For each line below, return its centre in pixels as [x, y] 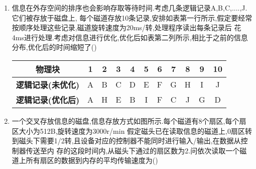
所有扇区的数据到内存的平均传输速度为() [92, 160]
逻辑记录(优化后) [48, 100]
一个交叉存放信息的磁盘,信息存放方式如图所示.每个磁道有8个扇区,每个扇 [129, 120]
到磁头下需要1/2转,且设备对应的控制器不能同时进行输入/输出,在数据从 [126, 141]
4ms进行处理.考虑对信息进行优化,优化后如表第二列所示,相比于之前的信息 [130, 37]
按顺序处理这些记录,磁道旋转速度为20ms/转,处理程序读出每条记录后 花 [126, 27]
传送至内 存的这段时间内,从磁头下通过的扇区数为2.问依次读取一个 [133, 150]
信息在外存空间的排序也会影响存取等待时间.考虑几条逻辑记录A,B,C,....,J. [130, 8]
